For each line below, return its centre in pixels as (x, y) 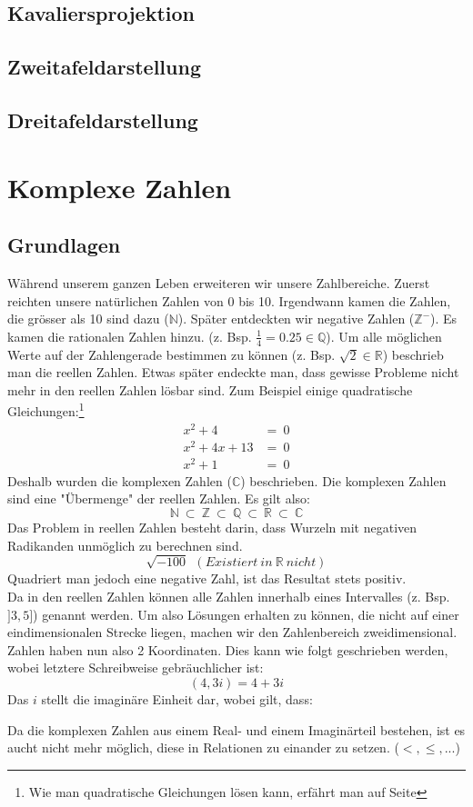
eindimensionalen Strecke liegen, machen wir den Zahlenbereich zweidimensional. (232, 632)
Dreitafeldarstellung (103, 120)
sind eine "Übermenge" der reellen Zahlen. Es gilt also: (159, 498)
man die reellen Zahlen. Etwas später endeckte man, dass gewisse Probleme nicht (233, 372)
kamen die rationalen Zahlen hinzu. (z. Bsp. (130, 336)
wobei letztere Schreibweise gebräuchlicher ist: (136, 668)
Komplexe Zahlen (120, 187)
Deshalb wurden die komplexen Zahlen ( (120, 480)
